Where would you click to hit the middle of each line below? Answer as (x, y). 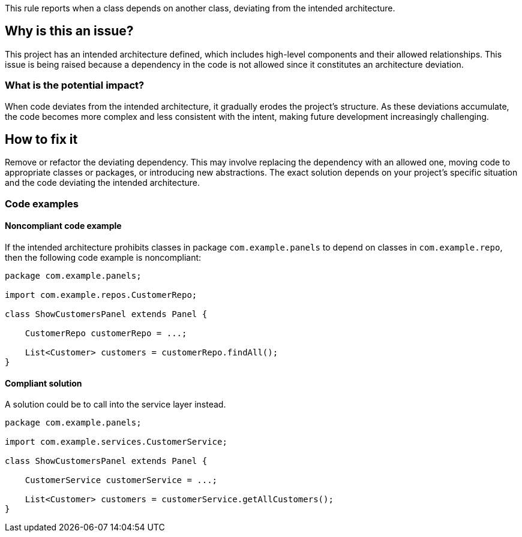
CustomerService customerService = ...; (121, 480)
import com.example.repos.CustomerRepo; (101, 295)
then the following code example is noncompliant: (103, 258)
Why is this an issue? (69, 31)
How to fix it (41, 140)
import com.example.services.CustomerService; (116, 442)
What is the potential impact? (75, 85)
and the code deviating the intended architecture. (103, 183)
